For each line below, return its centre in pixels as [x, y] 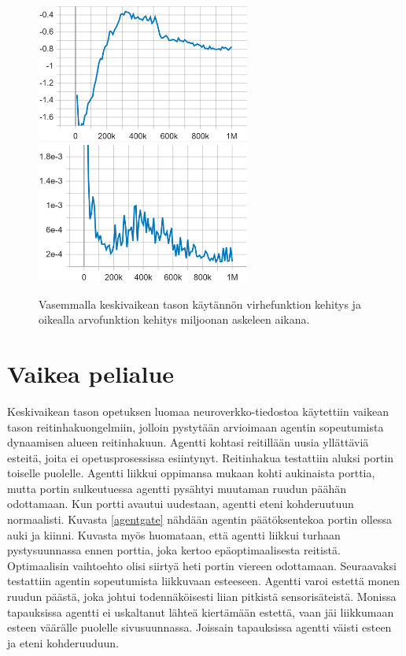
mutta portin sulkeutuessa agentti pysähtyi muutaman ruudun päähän [177, 488]
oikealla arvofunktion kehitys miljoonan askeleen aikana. [174, 319]
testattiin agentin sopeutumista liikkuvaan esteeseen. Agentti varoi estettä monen [204, 581]
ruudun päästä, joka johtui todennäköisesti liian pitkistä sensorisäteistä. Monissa [202, 597]
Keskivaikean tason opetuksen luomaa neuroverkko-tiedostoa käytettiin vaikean [198, 411]
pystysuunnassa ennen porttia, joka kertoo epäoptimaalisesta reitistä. [174, 550]
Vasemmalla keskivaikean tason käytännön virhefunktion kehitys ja [200, 304]
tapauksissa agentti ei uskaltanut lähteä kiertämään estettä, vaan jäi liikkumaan [201, 612]
